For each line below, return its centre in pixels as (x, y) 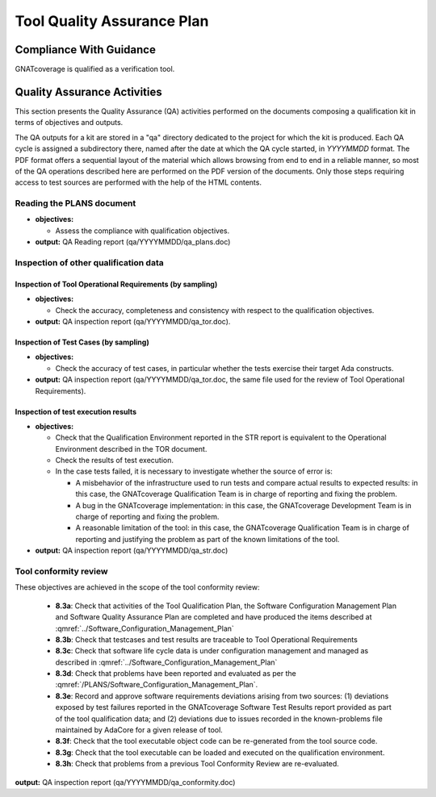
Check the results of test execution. (114, 461)
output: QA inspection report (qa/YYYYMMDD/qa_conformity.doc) (125, 782)
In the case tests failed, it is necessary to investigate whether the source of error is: (194, 471)
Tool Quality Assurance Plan (112, 21)
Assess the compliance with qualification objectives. (143, 231)
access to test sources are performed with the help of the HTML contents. (138, 182)
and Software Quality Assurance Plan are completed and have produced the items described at (214, 617)
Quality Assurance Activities (89, 92)
